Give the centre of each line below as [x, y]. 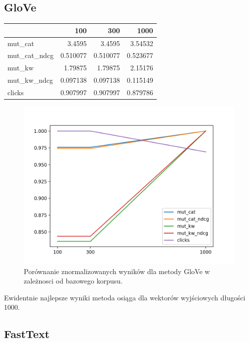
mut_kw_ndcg [30, 80]
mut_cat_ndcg [31, 55]
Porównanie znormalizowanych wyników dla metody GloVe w [117, 271]
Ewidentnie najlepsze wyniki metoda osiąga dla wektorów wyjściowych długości [125, 297]
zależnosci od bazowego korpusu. [73, 281]
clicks [16, 92]
